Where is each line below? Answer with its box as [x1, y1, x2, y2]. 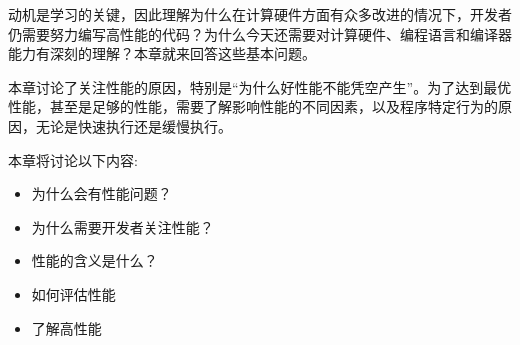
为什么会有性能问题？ [31, 183, 172, 204]
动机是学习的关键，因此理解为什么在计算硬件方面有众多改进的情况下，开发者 [8, 4, 512, 24]
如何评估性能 [31, 283, 116, 304]
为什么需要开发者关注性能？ [31, 216, 214, 237]
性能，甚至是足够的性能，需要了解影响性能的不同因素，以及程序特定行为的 [8, 96, 498, 117]
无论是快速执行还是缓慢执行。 [35, 115, 232, 136]
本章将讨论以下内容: [8, 149, 138, 170]
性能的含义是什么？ [31, 250, 158, 271]
